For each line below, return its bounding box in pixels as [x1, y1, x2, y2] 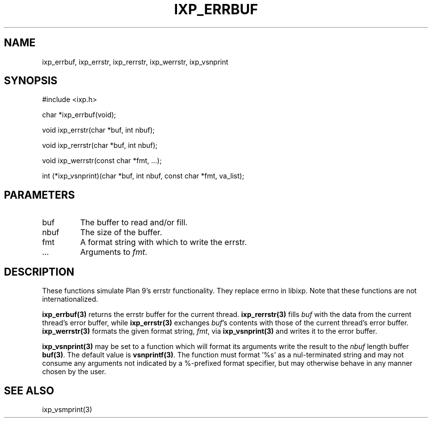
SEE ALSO [4, 384, 54, 397]
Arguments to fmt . [80, 247, 147, 257]
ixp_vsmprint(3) [42, 405, 92, 414]
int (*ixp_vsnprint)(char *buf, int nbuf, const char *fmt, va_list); [42, 172, 245, 180]
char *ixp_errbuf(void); [42, 110, 116, 119]
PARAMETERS [4, 188, 75, 201]
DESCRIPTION [4, 265, 74, 278]
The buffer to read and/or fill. [80, 217, 188, 228]
